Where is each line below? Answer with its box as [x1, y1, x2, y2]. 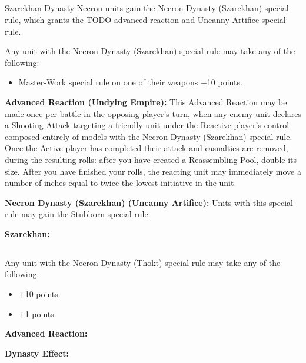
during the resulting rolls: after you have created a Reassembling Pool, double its [5, 153, 297, 165]
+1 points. [18, 307, 56, 319]
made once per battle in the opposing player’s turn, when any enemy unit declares [5, 107, 301, 119]
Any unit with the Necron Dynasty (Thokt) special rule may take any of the [5, 256, 281, 268]
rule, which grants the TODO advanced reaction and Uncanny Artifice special [5, 13, 286, 25]
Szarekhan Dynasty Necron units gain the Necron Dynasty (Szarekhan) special [5, 2, 289, 14]
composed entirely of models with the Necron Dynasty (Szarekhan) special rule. [5, 130, 292, 142]
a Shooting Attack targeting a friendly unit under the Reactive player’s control [5, 119, 290, 131]
